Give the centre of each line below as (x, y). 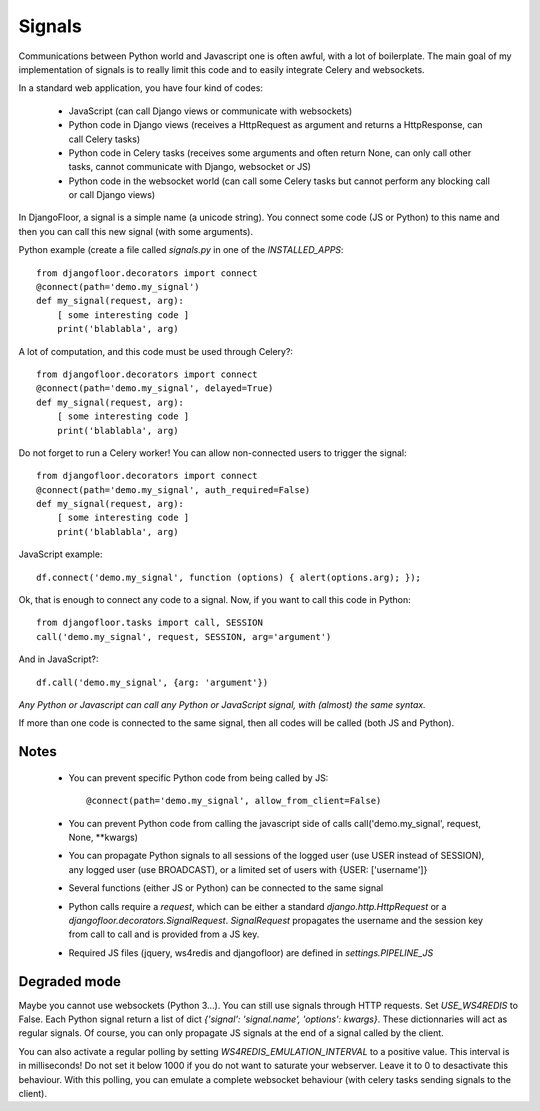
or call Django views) (111, 195)
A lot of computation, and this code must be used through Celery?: (156, 351)
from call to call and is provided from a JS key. (164, 934)
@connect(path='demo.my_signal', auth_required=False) (173, 489)
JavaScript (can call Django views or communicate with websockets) (210, 111)
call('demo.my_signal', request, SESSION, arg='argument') (184, 636)
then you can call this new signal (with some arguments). (136, 231)
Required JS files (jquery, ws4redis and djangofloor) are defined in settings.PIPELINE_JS (251, 952)
